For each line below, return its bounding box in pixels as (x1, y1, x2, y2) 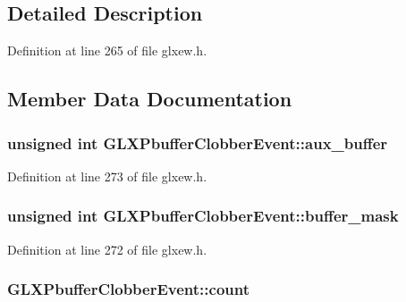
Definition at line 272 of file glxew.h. (7, 239, 207, 258)
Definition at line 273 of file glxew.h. (7, 166, 207, 185)
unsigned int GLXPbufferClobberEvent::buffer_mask (7, 205, 399, 227)
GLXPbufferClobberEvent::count (7, 278, 250, 300)
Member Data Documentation (7, 85, 292, 113)
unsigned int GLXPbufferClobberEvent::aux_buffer (7, 131, 388, 154)
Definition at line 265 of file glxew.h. (7, 41, 207, 60)
